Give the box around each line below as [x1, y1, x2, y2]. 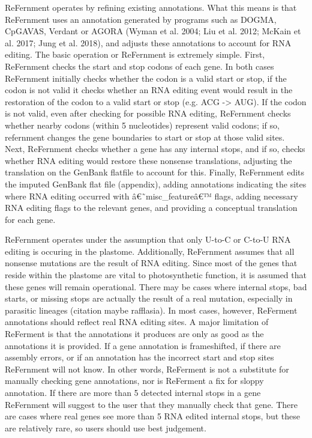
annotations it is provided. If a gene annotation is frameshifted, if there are [5, 339, 281, 351]
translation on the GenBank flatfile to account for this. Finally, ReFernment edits [5, 166, 305, 178]
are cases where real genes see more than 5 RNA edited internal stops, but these [5, 410, 300, 422]
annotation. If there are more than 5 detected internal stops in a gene [5, 386, 261, 398]
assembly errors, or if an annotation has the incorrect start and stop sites [5, 351, 274, 363]
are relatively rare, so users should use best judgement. [5, 421, 206, 434]
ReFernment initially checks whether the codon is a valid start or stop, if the [5, 71, 287, 84]
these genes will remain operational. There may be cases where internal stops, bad [5, 280, 307, 293]
